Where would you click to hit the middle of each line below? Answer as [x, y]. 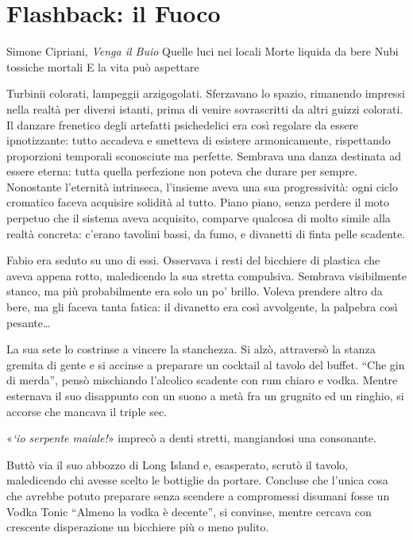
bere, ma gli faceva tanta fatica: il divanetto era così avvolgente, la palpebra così [202, 307]
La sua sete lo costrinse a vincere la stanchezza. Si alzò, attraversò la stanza [191, 349]
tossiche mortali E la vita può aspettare [103, 66]
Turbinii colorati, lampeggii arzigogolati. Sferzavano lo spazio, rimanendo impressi [206, 93]
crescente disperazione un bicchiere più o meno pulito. [138, 527]
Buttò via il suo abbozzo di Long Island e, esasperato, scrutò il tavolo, [178, 464]
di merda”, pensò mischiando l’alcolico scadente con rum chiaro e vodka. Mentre [202, 380]
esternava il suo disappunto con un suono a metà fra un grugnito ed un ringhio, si [205, 395]
